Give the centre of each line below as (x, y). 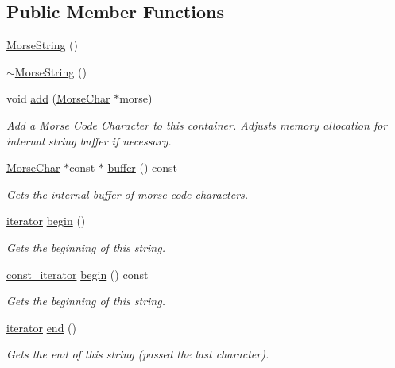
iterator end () (42, 327)
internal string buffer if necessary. (89, 140)
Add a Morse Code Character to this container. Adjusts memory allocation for (197, 124)
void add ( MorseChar (58, 98)
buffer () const (143, 167)
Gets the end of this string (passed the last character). (138, 354)
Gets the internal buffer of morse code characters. (128, 194)
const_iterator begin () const (77, 274)
